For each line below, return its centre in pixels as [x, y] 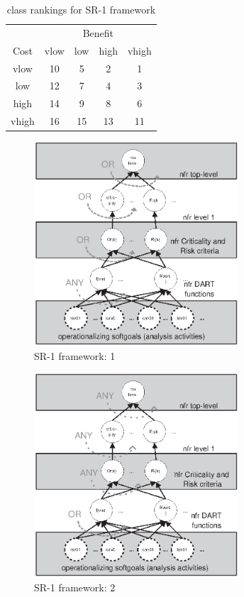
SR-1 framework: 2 [75, 587]
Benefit [98, 32]
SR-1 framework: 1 [75, 355]
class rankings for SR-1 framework [81, 9]
